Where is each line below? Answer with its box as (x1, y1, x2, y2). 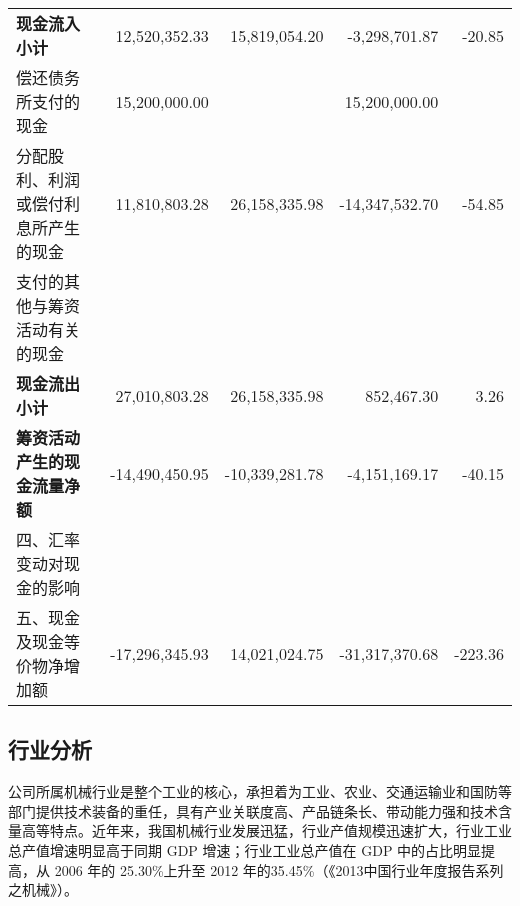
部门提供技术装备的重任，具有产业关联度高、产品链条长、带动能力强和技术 (8, 800, 498, 821)
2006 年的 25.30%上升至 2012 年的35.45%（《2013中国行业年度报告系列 (54, 859, 504, 880)
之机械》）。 (8, 879, 78, 900)
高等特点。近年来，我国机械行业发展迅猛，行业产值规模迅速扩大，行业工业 (21, 820, 512, 841)
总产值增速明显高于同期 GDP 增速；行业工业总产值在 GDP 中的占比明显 (8, 839, 482, 860)
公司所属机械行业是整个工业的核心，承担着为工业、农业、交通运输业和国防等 (8, 781, 512, 802)
